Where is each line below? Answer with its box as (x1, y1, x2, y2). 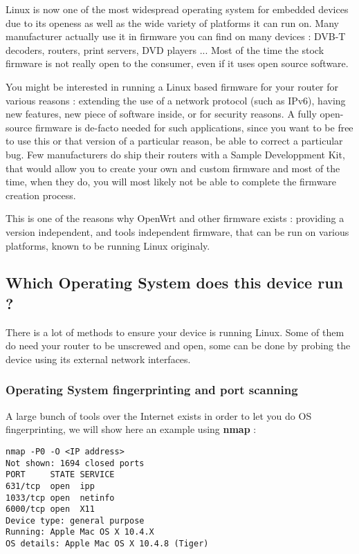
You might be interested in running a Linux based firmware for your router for (6, 79, 339, 93)
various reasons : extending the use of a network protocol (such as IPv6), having (6, 93, 346, 107)
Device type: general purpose (6, 515, 145, 526)
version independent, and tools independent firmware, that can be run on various (6, 224, 349, 239)
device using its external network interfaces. (6, 351, 191, 366)
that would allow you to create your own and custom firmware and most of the (6, 160, 340, 175)
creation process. (6, 187, 76, 202)
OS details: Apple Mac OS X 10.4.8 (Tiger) (6, 539, 209, 549)
